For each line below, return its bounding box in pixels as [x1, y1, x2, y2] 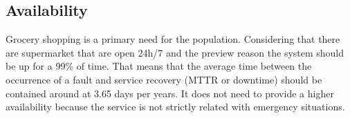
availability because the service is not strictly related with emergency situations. [6, 99, 345, 114]
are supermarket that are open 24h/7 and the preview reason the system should [6, 45, 344, 59]
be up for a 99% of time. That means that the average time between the [6, 59, 312, 73]
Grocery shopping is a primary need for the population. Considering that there [6, 32, 340, 46]
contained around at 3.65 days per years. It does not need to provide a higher [6, 86, 334, 100]
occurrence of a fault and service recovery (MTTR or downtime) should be [6, 72, 322, 86]
